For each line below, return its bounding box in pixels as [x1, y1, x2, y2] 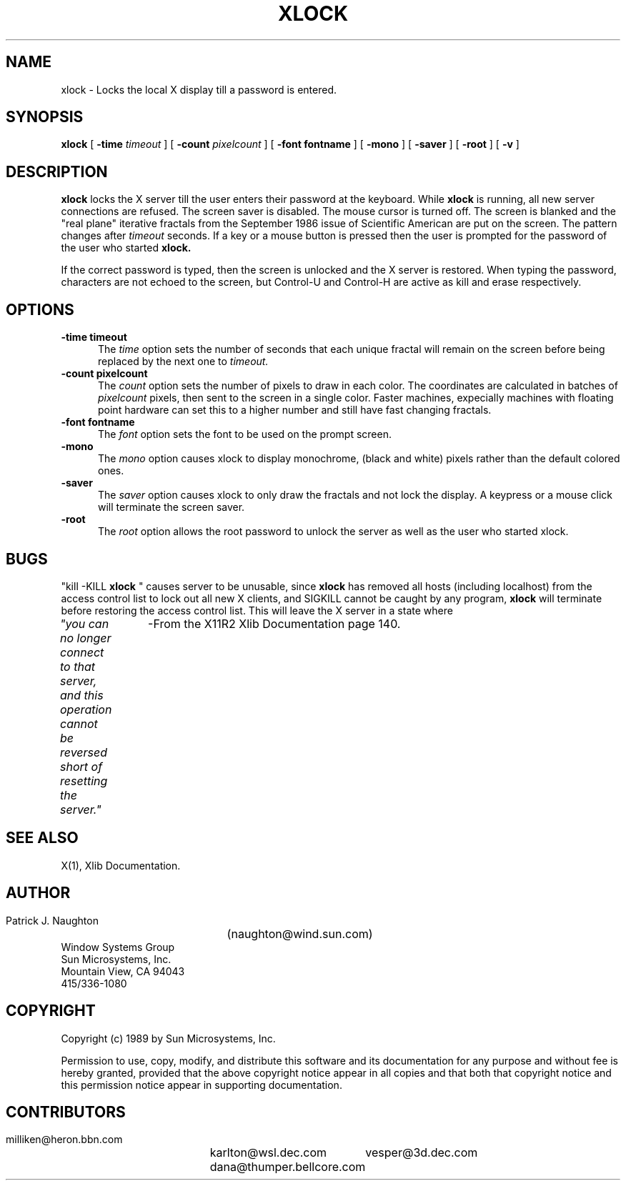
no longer [60, 630, 111, 645]
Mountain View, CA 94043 [61, 965, 185, 977]
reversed [60, 744, 108, 759]
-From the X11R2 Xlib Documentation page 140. [148, 616, 401, 631]
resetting [60, 773, 108, 788]
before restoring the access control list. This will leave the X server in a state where [61, 604, 453, 617]
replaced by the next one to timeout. [98, 355, 269, 368]
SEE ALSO [6, 829, 79, 847]
